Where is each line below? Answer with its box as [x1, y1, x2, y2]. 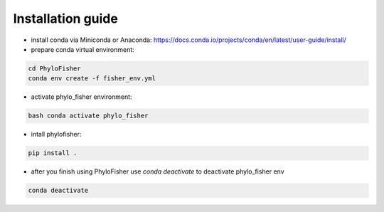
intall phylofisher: [31, 130, 82, 139]
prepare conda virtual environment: [31, 45, 134, 53]
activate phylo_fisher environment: [31, 92, 132, 101]
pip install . [28, 149, 78, 157]
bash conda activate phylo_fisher [28, 112, 149, 120]
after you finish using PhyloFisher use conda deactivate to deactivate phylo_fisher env [31, 167, 284, 176]
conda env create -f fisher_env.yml [28, 75, 156, 83]
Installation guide [13, 11, 119, 26]
